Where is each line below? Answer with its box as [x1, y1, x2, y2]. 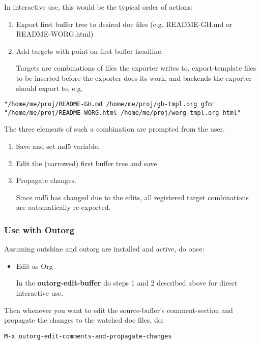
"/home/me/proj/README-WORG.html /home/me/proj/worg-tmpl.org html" [4, 109, 241, 116]
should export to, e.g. [16, 82, 83, 93]
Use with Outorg [4, 223, 75, 236]
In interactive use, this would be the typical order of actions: [4, 2, 193, 12]
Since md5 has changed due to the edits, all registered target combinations [16, 192, 249, 202]
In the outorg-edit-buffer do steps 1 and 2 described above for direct [16, 277, 238, 288]
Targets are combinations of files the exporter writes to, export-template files [16, 62, 256, 73]
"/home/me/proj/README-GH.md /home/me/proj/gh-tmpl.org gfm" [4, 101, 216, 108]
